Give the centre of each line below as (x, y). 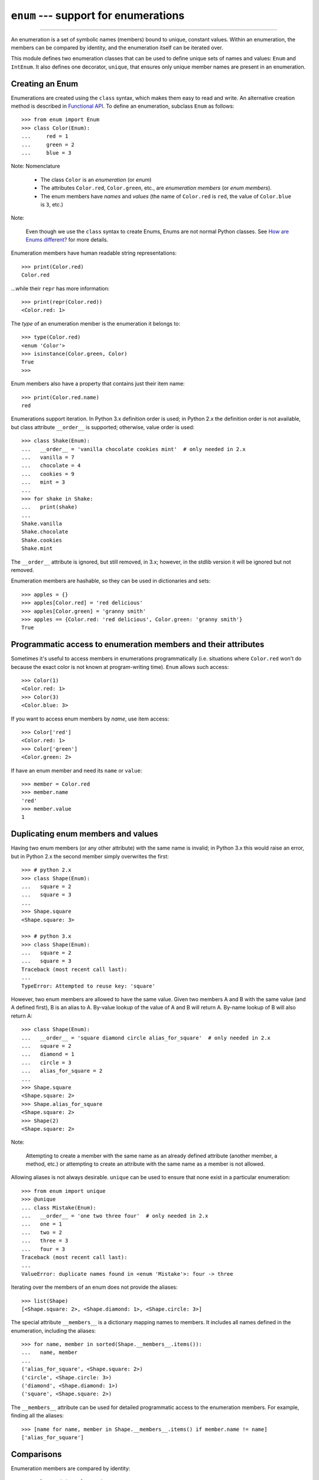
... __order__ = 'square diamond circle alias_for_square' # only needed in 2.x (146, 1038)
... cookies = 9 (48, 474)
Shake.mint (37, 548)
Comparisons (36, 1454)
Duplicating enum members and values (85, 834)
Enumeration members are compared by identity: (71, 1468)
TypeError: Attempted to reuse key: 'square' (89, 986)
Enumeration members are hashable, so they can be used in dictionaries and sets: (111, 581)
